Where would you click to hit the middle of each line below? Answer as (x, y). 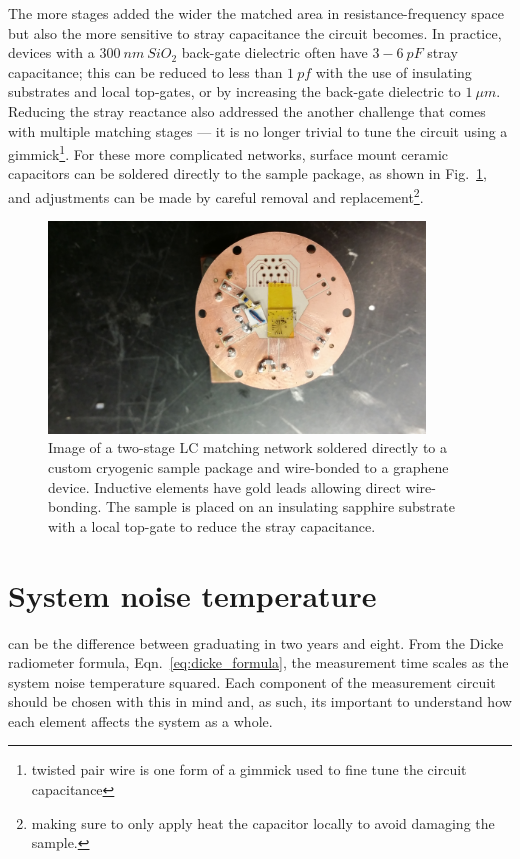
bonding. (75, 506)
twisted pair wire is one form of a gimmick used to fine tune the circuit (249, 769)
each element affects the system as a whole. (140, 720)
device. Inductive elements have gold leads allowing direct (224, 486)
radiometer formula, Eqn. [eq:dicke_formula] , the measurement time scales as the (258, 662)
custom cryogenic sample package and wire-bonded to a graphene (248, 467)
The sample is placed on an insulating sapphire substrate (280, 506)
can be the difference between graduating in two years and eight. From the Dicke (256, 642)
